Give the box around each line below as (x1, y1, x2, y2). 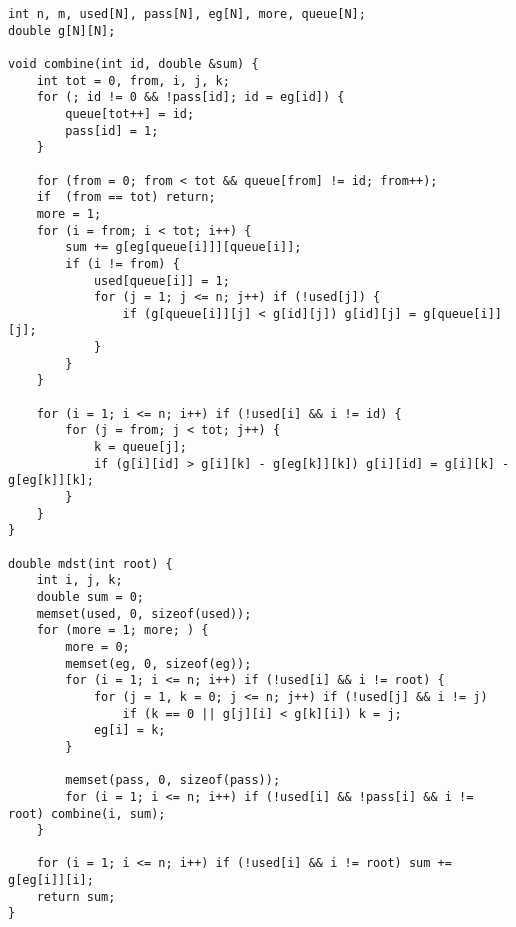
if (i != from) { (65, 256, 180, 271)
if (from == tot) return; (36, 190, 216, 205)
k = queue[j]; (93, 440, 187, 455)
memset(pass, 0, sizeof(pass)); (65, 773, 281, 788)
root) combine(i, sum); (8, 806, 166, 821)
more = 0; (65, 639, 130, 654)
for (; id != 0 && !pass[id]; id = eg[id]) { (36, 90, 345, 105)
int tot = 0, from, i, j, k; (36, 73, 230, 88)
